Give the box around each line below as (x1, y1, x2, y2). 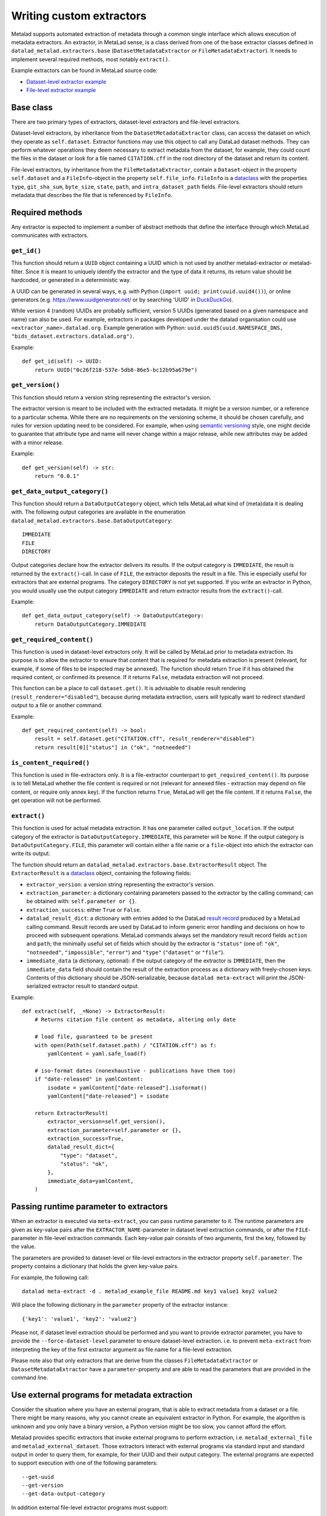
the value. (11, 1243, 36, 1250)
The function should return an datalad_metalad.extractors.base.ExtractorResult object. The (11, 861, 267, 868)
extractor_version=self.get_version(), (47, 1118, 166, 1125)
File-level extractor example (26, 86, 96, 93)
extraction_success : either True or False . (26, 906, 142, 913)
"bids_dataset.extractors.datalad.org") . (11, 332, 134, 340)
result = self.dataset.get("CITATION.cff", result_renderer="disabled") (34, 736, 256, 742)
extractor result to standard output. (51, 982, 139, 990)
